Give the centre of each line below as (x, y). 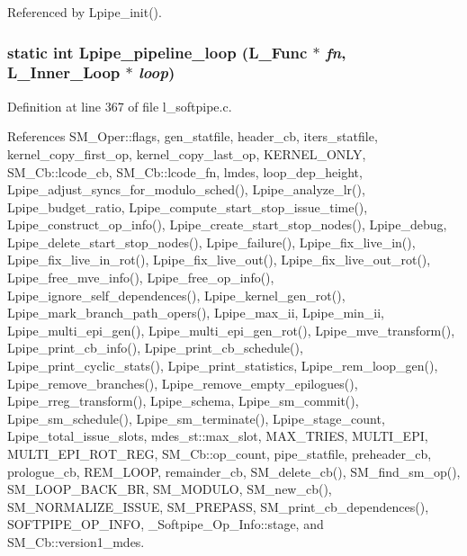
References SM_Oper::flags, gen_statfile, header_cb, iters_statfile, (193, 136)
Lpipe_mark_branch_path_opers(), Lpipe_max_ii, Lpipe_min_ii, (196, 313)
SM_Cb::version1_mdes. (76, 541)
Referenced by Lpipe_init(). (85, 12)
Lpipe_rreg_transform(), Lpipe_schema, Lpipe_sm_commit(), (183, 401)
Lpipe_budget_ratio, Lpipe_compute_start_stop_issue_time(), (188, 206)
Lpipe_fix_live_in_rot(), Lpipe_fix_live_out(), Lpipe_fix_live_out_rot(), (219, 260)
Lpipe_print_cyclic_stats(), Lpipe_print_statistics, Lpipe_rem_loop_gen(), (223, 366)
